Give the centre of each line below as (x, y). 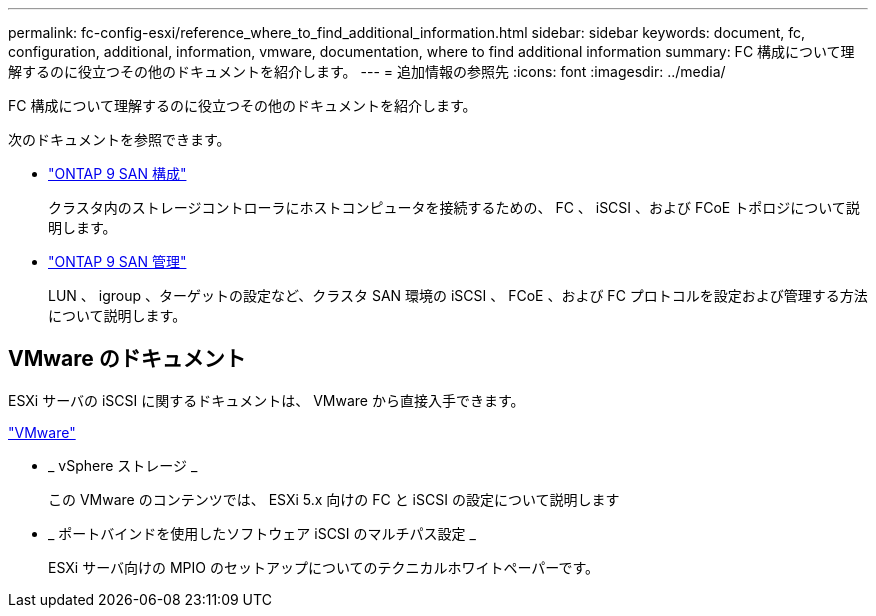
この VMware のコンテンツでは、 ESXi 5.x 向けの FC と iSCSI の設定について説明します (334, 499)
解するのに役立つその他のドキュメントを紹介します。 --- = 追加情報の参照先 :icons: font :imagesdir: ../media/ (367, 71)
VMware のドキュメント (127, 359)
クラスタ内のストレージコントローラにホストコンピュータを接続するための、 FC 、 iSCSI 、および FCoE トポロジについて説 (454, 207)
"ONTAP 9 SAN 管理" (117, 261)
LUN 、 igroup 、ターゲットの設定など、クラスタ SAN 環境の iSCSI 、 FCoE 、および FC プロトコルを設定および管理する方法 (458, 295)
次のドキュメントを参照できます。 (119, 139)
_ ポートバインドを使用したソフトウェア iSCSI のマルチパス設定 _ (262, 533)
